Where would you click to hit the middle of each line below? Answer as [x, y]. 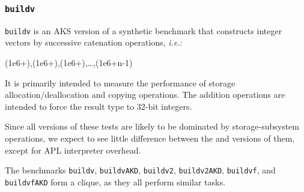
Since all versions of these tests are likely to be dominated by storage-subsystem [152, 126]
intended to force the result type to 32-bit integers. [99, 106]
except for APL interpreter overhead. [73, 150]
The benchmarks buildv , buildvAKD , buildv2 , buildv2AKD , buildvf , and [140, 170]
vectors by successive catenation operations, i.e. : [94, 42]
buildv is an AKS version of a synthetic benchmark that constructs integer [144, 30]
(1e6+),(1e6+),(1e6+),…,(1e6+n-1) [69, 63]
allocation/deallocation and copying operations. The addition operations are [145, 94]
